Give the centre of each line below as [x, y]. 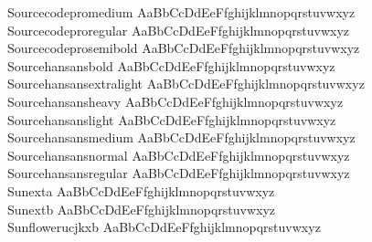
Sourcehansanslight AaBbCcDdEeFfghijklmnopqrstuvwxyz [172, 119]
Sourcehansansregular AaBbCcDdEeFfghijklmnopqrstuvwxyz [179, 173]
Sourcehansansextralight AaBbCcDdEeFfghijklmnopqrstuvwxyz [186, 84]
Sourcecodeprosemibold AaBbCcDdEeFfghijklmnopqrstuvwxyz [184, 48]
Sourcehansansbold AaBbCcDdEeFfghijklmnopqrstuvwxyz [171, 65]
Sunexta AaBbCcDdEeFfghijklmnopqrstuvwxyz [141, 190]
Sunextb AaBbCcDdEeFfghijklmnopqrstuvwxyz [142, 209]
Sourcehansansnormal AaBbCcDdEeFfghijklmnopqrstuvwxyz [179, 155]
